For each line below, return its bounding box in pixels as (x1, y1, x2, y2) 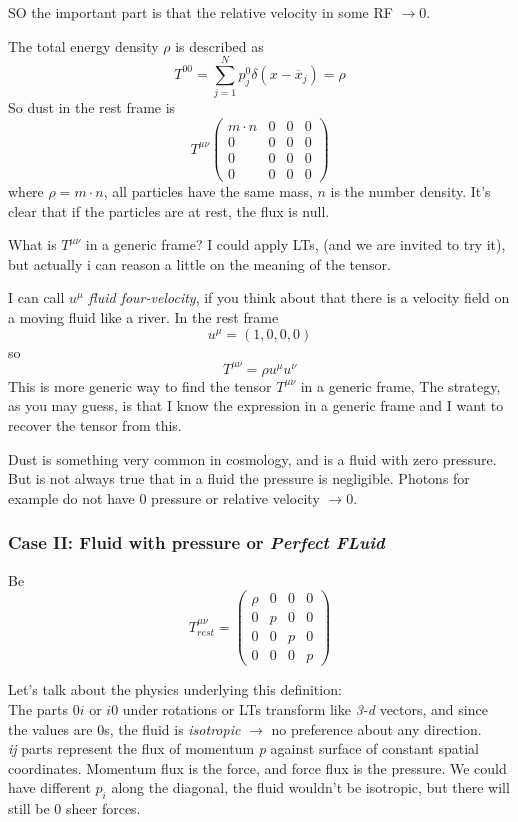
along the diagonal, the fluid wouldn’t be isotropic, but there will (111, 777, 510, 798)
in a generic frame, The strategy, (300, 375, 501, 396)
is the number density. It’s (330, 181, 491, 202)
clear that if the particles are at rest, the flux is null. (8, 200, 330, 221)
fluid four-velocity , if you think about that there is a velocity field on (88, 287, 510, 308)
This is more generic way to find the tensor (8, 375, 272, 396)
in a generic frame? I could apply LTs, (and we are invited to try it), (85, 234, 506, 255)
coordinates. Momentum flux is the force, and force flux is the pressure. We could (8, 757, 507, 778)
